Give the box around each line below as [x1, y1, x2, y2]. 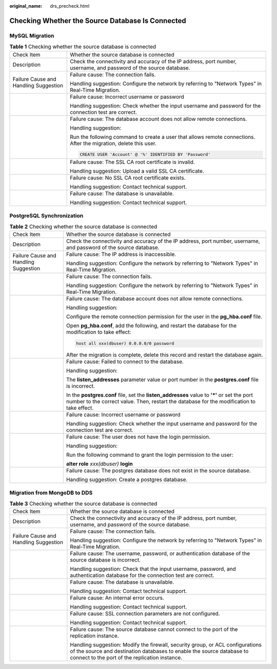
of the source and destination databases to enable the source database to [70, 648, 249, 655]
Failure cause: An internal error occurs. [70, 594, 164, 602]
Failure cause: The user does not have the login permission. [66, 433, 211, 441]
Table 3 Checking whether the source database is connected [9, 500, 157, 508]
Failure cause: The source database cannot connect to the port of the [70, 626, 238, 633]
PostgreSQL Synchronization [9, 212, 84, 219]
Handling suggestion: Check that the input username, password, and [70, 566, 236, 573]
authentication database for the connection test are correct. [70, 572, 214, 579]
